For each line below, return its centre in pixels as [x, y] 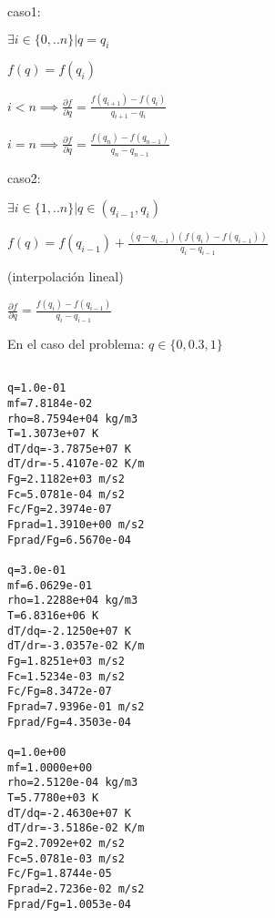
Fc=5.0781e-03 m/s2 [66, 858]
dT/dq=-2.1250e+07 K [70, 631]
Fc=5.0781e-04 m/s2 [66, 494]
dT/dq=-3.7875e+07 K [70, 449]
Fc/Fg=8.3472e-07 [60, 692]
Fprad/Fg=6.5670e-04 [70, 540]
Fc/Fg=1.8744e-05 [60, 874]
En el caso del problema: [76, 343]
